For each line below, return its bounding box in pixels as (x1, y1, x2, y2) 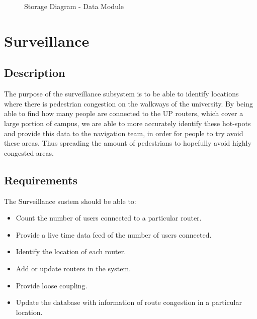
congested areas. (4, 147, 54, 158)
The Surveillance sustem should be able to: (4, 195, 136, 206)
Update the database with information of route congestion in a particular (16, 297, 242, 307)
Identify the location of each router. (16, 246, 126, 257)
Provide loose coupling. (16, 280, 88, 290)
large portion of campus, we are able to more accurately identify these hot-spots (4, 118, 251, 128)
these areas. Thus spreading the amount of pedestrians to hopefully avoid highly (4, 138, 251, 148)
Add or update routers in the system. (16, 263, 131, 273)
